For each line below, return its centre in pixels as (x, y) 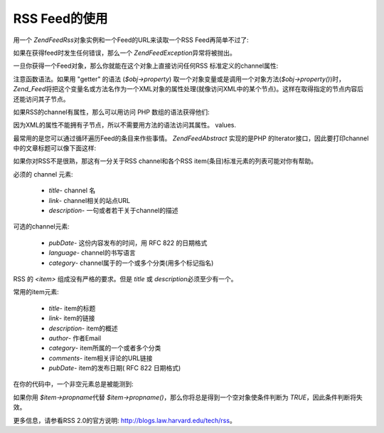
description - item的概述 (83, 328)
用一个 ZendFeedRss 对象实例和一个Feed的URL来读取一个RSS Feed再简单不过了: (131, 40)
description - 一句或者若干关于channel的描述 (113, 211)
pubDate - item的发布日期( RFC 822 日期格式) (115, 368)
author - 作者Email (75, 338)
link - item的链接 (72, 318)
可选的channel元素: (42, 226)
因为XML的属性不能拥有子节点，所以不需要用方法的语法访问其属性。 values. (124, 125)
